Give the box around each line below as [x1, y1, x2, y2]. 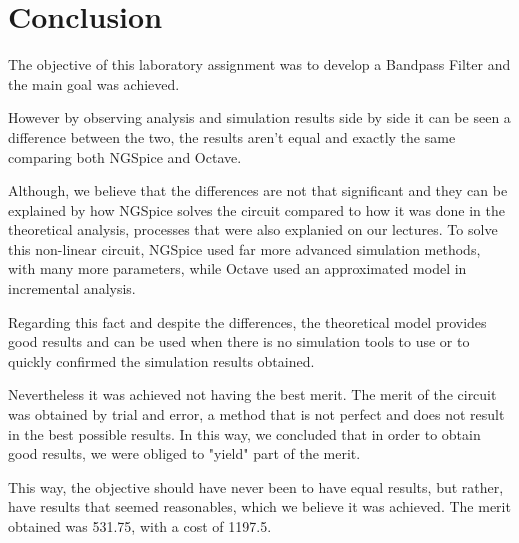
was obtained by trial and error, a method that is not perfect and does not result [8, 404, 505, 425]
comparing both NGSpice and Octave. [8, 146, 242, 167]
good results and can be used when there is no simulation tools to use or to [8, 331, 470, 352]
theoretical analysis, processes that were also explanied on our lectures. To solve [8, 219, 498, 240]
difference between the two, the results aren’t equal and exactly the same [8, 126, 456, 147]
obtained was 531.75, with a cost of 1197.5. [8, 516, 272, 536]
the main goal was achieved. [8, 73, 180, 94]
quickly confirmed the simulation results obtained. [8, 350, 315, 371]
